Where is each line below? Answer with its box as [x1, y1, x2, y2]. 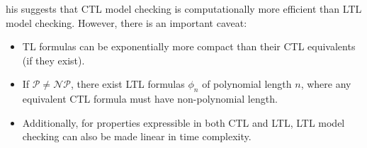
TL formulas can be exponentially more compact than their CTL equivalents [22, 39, 356, 54]
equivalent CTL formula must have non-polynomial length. [22, 91, 278, 106]
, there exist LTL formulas [70, 76, 185, 91]
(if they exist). [22, 52, 85, 67]
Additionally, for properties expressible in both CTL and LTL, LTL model [22, 115, 345, 130]
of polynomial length [202, 76, 292, 91]
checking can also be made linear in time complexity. [22, 129, 252, 144]
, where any [300, 76, 351, 91]
